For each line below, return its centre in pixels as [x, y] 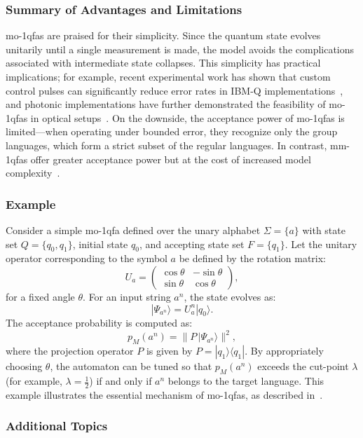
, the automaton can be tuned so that [131, 366]
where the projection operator [70, 351]
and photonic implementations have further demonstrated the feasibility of [166, 104]
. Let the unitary [321, 244]
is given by [169, 351]
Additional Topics [57, 426]
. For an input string [127, 296]
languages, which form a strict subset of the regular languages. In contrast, [166, 145]
